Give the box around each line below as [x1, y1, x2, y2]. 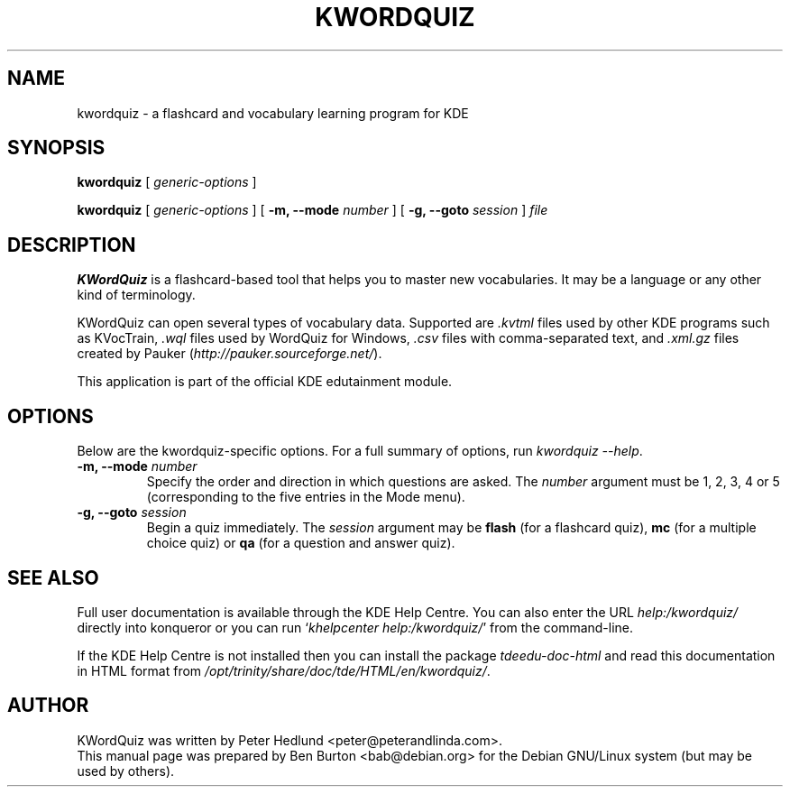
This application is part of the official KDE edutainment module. [77, 374, 453, 390]
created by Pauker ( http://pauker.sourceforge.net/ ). [77, 346, 382, 362]
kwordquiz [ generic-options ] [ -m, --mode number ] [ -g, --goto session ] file [77, 202, 548, 218]
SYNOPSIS [7, 136, 106, 160]
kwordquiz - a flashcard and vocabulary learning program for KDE [77, 105, 469, 121]
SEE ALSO [7, 566, 99, 589]
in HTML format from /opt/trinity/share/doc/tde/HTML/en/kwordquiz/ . [77, 662, 491, 679]
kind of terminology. [77, 287, 196, 303]
